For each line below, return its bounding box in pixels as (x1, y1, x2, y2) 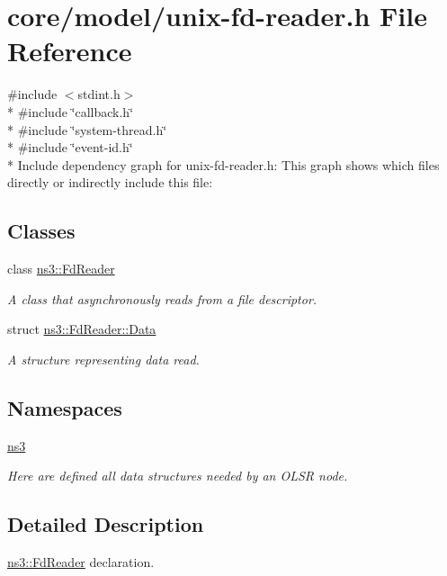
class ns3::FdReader (7, 259, 115, 278)
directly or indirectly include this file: (7, 173, 213, 192)
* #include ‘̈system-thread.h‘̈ (7, 120, 167, 139)
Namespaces (7, 393, 122, 421)
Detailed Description (7, 510, 204, 538)
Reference (7, 32, 132, 69)
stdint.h (77, 85, 121, 103)
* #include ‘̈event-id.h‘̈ (7, 138, 133, 157)
